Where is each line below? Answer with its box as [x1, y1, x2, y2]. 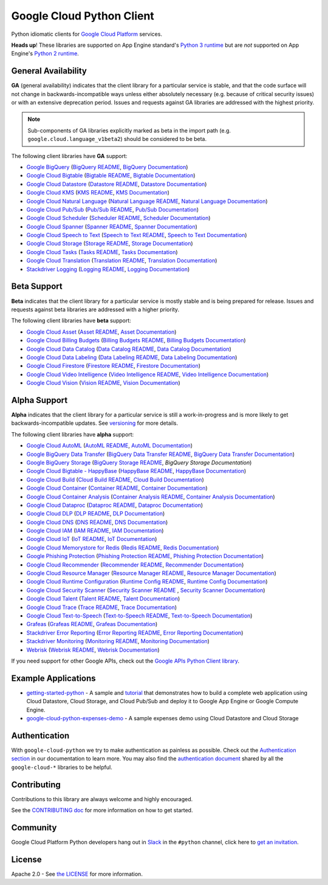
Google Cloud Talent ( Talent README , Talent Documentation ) [26, 595, 180, 602]
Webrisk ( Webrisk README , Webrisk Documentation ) [26, 646, 160, 653]
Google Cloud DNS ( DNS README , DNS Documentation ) [26, 518, 168, 526]
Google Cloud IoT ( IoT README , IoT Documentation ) [26, 535, 157, 543]
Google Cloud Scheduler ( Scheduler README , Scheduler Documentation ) [26, 215, 211, 222]
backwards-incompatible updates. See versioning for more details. [11, 419, 179, 427]
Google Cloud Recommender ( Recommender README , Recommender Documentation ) [26, 561, 244, 568]
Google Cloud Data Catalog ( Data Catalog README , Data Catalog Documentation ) [26, 345, 232, 353]
